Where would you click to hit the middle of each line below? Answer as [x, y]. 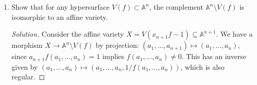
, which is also [202, 66]
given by [25, 66]
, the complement [176, 7]
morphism [27, 45]
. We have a [234, 34]
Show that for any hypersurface [61, 7]
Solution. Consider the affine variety [68, 34]
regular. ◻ [28, 77]
